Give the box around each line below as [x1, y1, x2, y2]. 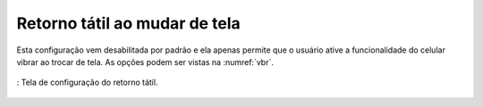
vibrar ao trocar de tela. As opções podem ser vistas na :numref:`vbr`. [16, 56, 275, 67]
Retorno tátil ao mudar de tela [16, 13, 241, 33]
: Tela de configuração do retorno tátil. [16, 77, 158, 88]
